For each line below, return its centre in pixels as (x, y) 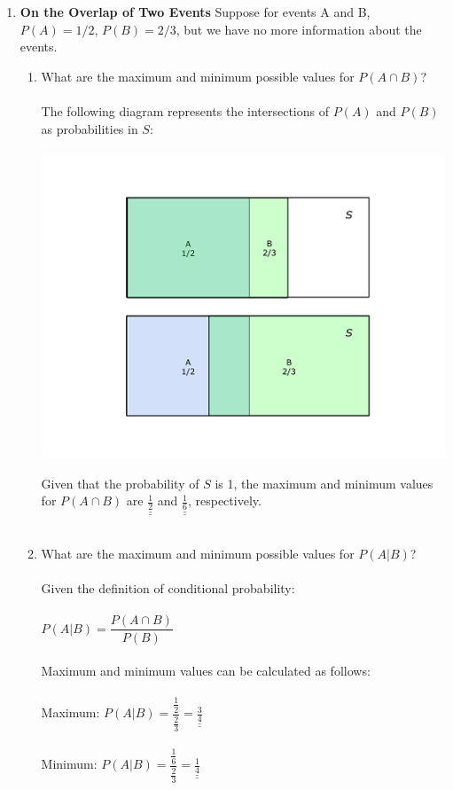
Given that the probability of (120, 483)
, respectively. (224, 501)
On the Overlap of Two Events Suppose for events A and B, (195, 12)
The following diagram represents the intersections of (185, 110)
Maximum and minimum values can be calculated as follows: (206, 671)
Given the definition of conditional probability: (168, 588)
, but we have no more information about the (299, 29)
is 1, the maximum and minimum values (324, 483)
